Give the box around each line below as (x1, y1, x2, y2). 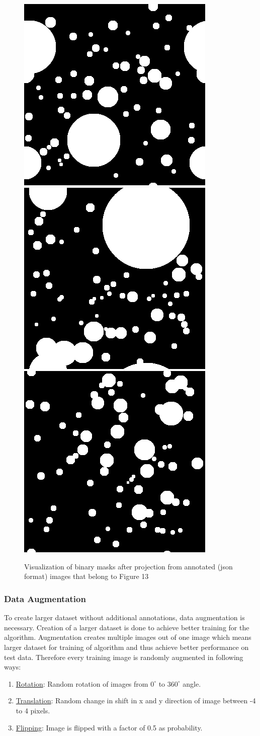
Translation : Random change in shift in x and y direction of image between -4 (16, 695, 256, 706)
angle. (183, 678, 201, 689)
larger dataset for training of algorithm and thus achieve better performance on (4, 641, 249, 652)
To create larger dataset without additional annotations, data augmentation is (4, 612, 245, 623)
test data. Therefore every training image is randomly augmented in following (4, 651, 243, 662)
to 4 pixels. (16, 705, 50, 715)
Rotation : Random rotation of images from (16, 678, 148, 689)
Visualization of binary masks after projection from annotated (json (24, 561, 233, 571)
